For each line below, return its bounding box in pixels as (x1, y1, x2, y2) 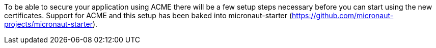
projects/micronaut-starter (4, 20, 93, 28)
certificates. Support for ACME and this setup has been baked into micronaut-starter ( (4, 11, 292, 20)
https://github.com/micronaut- (292, 11, 394, 20)
